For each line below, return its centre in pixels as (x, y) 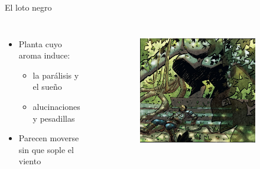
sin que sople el (46, 149)
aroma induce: (44, 55)
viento (30, 161)
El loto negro (28, 7)
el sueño (47, 87)
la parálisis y (56, 75)
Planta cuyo (40, 43)
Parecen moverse (49, 138)
